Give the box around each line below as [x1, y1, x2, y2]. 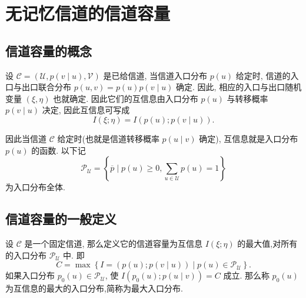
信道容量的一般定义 [5, 210, 117, 228]
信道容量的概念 [5, 41, 92, 59]
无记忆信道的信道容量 [5, 1, 171, 25]
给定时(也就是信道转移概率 [57, 132, 159, 144]
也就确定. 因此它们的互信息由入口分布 [53, 92, 198, 104]
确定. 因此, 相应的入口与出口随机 [176, 81, 302, 93]
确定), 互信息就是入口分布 [199, 132, 298, 144]
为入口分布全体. [5, 181, 65, 193]
